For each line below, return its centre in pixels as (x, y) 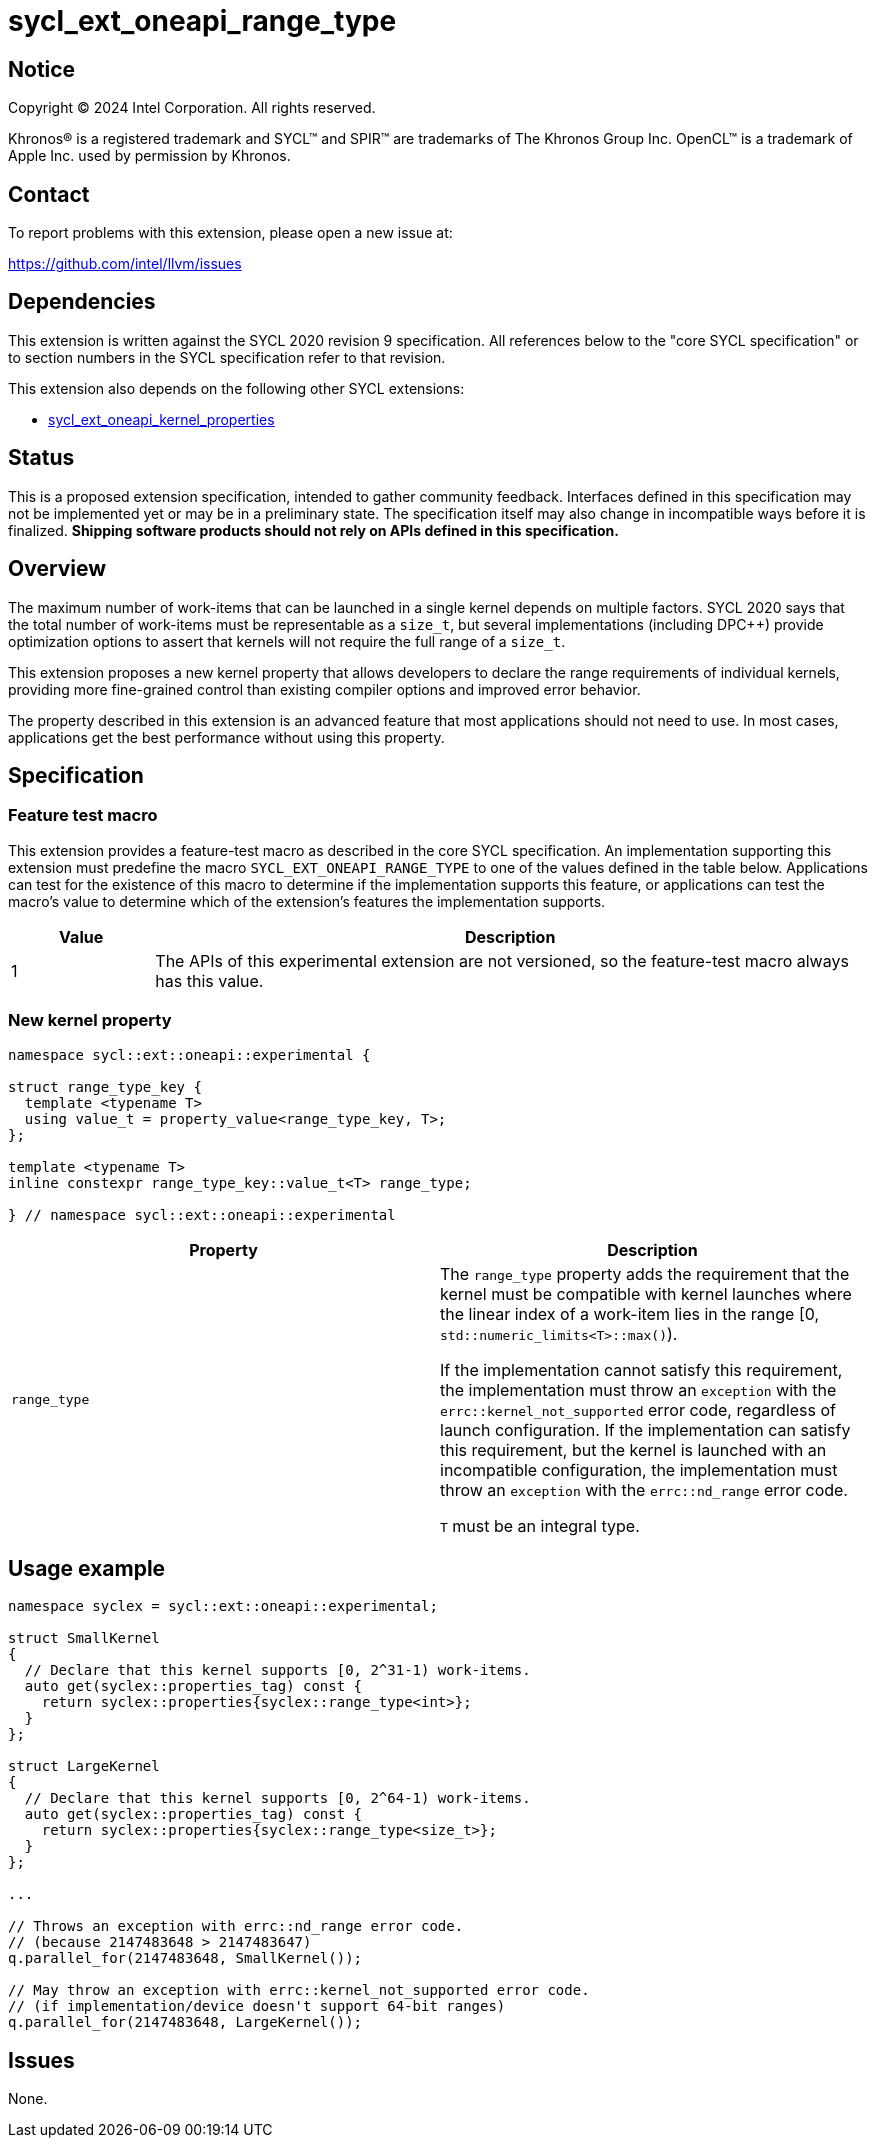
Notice (42, 69)
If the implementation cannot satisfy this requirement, (641, 1369)
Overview (57, 569)
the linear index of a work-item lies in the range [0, (630, 1313)
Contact (49, 194)
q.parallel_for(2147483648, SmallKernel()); (185, 1958)
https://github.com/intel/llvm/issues (125, 264)
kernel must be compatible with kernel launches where (646, 1293)
